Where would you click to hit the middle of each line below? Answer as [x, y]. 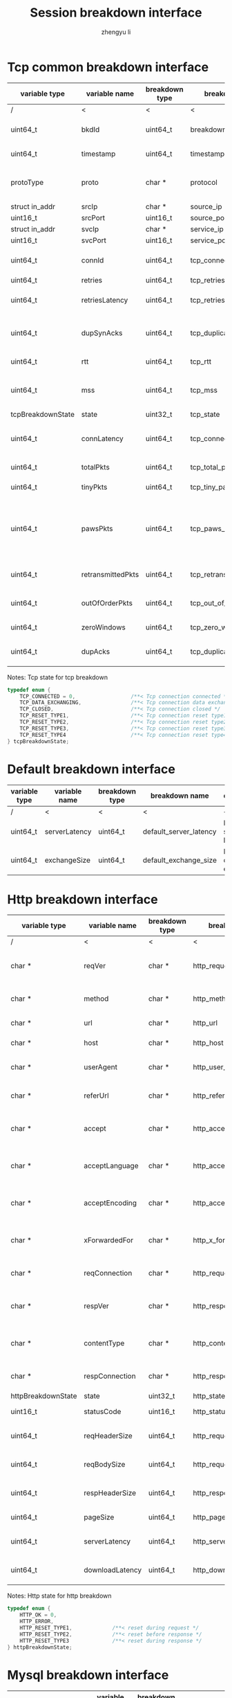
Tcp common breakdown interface [108, 67]
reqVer [95, 966]
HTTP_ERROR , [37, 1622]
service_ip [207, 229]
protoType [27, 182]
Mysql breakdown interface [88, 1675]
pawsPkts [97, 528]
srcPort [93, 217]
